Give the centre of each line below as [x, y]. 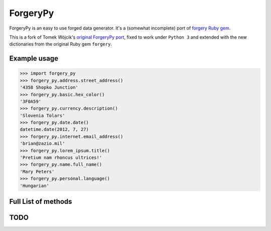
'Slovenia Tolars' [42, 115]
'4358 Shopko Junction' [49, 87]
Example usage [34, 58]
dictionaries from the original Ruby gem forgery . [61, 44]
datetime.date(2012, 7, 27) [54, 130]
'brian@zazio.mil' [42, 144]
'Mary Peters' [37, 171]
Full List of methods [41, 201]
